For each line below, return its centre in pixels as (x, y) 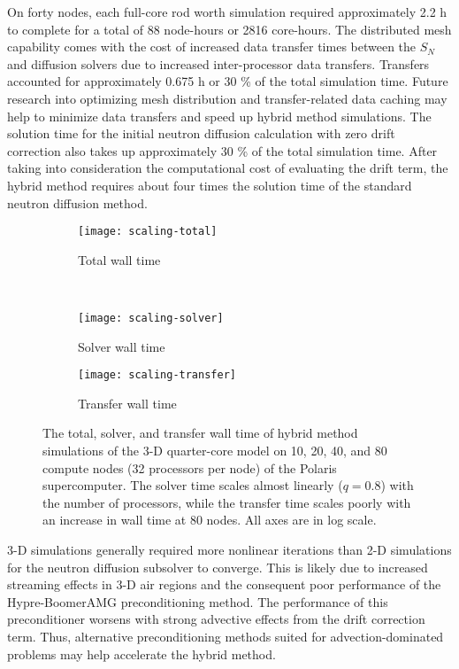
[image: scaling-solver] (151, 318)
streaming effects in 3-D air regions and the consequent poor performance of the (224, 584)
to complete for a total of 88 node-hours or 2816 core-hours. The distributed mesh (229, 29)
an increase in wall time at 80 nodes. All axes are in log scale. (210, 520)
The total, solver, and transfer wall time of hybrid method (200, 433)
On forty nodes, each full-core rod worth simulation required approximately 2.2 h (227, 12)
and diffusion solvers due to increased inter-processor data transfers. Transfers (218, 63)
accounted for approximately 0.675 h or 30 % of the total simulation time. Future (228, 81)
